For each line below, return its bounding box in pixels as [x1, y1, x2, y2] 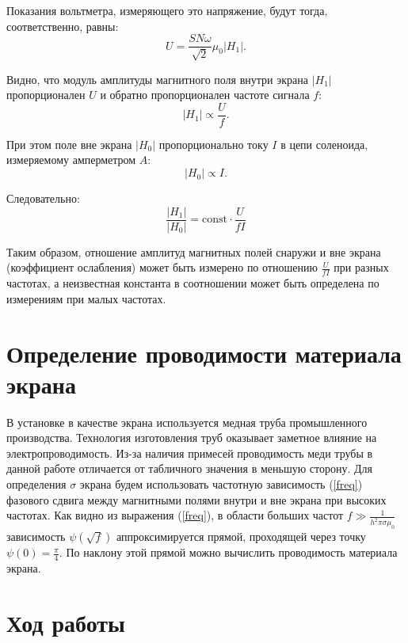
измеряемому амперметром [6, 151, 136, 168]
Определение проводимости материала [6, 337, 402, 369]
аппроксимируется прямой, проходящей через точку [116, 528, 366, 545]
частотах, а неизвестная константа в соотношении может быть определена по [6, 275, 379, 291]
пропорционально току [158, 135, 269, 152]
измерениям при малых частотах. [6, 290, 166, 306]
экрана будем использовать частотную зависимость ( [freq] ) [79, 476, 363, 493]
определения [6, 476, 67, 493]
